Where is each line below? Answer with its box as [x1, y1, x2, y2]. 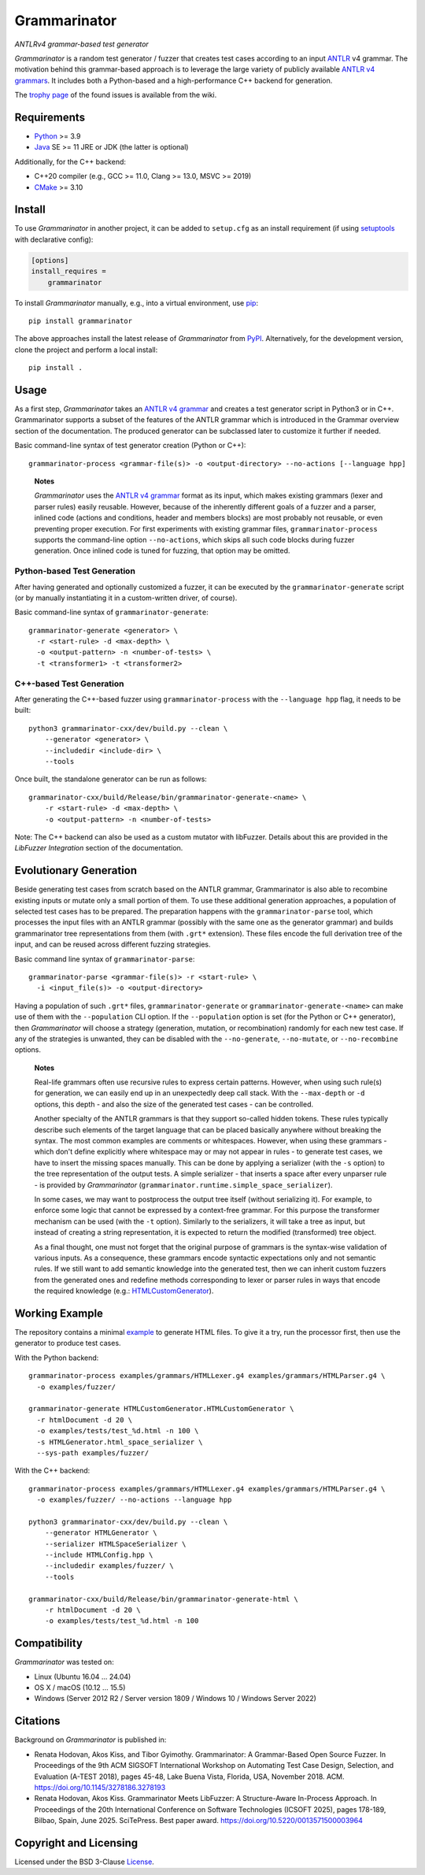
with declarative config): [14, 235, 94, 244]
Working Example [14, 1306, 104, 1320]
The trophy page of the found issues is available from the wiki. [14, 91, 217, 100]
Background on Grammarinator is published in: [14, 1735, 167, 1744]
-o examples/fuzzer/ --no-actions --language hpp [36, 1495, 232, 1504]
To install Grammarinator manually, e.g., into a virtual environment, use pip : [14, 298, 259, 307]
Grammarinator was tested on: [14, 1658, 114, 1667]
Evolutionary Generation [14, 864, 138, 877]
